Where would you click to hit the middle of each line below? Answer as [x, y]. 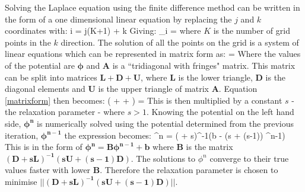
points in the [28, 42]
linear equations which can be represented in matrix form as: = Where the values [153, 54]
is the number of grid [252, 31]
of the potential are [40, 65]
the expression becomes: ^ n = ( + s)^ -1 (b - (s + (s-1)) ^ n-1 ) [175, 135]
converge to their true [249, 158]
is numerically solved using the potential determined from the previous [166, 123]
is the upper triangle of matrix [154, 89]
